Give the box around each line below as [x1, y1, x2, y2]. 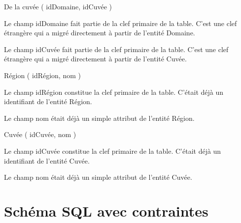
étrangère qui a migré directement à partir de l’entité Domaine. [4, 28, 195, 38]
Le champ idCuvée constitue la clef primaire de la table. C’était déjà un [4, 145, 221, 156]
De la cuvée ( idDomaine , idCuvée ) [4, 1, 112, 11]
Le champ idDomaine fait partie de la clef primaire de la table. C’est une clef [4, 18, 237, 28]
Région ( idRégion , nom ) [4, 70, 81, 80]
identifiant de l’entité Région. [4, 96, 92, 107]
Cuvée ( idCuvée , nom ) [4, 129, 76, 139]
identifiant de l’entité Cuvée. [4, 155, 90, 166]
